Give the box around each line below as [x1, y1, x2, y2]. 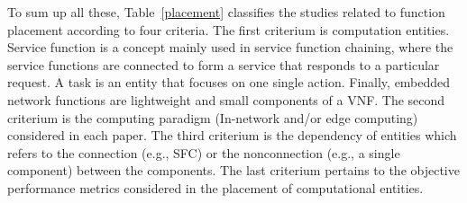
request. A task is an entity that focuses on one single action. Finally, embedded [7, 73, 451, 92]
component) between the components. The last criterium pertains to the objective [7, 161, 460, 180]
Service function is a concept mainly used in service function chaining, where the [7, 38, 453, 57]
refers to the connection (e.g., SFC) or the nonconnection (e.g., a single [7, 143, 400, 162]
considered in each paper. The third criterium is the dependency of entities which [7, 126, 457, 145]
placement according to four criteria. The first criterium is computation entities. [7, 20, 450, 39]
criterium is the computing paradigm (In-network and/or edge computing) [7, 108, 418, 127]
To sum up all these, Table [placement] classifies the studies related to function [7, 3, 445, 21]
